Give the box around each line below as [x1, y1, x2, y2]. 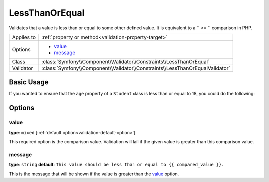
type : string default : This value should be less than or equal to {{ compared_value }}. [9, 162, 224, 168]
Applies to [12, 34, 36, 41]
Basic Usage [9, 78, 49, 87]
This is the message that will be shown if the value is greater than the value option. [9, 171, 179, 177]
